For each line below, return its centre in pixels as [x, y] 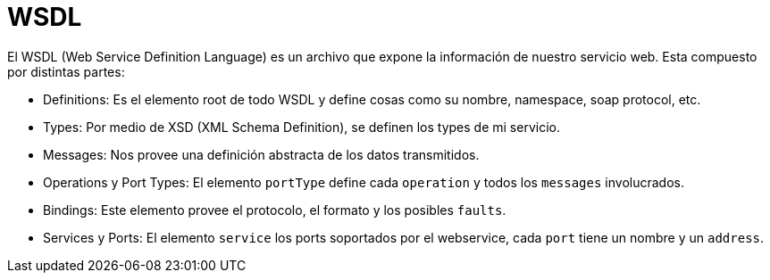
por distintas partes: [66, 71]
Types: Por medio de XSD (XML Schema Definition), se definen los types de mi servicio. [301, 127]
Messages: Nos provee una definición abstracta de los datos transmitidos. [261, 154]
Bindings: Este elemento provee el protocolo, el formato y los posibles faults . [275, 210]
